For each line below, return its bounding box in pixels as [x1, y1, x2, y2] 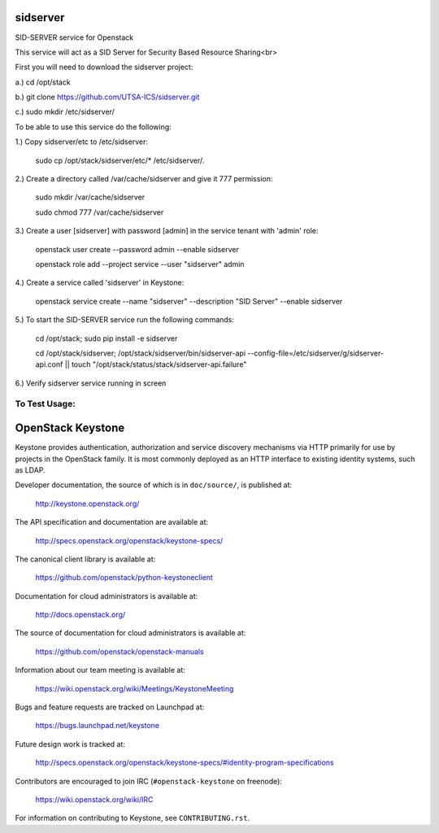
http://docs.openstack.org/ [35, 610, 126, 620]
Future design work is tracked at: [15, 739, 126, 748]
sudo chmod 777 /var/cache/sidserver [35, 207, 164, 217]
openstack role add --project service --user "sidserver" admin [35, 259, 245, 268]
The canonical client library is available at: [15, 554, 156, 564]
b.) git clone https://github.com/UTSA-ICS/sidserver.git [15, 92, 200, 102]
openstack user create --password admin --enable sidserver [35, 244, 240, 254]
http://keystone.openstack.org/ [35, 499, 140, 508]
